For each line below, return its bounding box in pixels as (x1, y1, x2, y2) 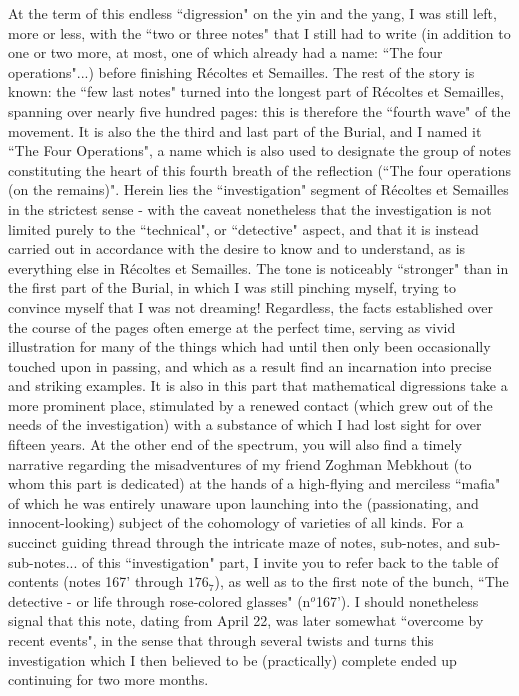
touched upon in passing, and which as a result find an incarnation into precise (8, 355, 492, 376)
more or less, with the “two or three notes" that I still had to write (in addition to (8, 22, 511, 43)
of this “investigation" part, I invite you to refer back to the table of (82, 551, 499, 572)
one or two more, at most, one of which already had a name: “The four (8, 42, 443, 63)
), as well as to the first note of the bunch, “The (214, 571, 509, 592)
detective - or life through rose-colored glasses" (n (8, 590, 311, 611)
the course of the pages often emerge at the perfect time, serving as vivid (8, 316, 456, 337)
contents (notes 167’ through (8, 571, 184, 592)
